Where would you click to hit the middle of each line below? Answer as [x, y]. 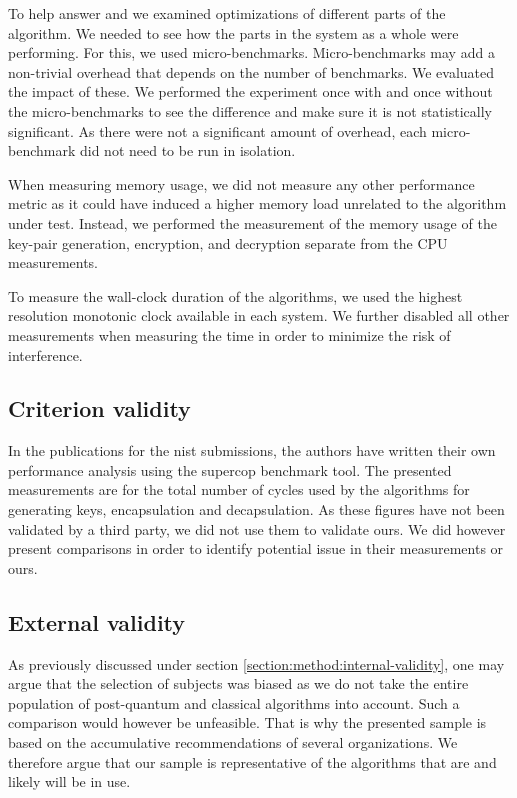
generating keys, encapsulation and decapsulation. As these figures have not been [256, 509]
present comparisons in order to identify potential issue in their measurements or [256, 548]
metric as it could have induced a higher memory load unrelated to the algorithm [257, 203]
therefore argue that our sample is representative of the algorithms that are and [252, 761]
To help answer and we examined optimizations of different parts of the [227, 13]
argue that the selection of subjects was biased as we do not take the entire [238, 683]
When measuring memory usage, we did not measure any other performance [241, 183]
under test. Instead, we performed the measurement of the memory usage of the [252, 222]
